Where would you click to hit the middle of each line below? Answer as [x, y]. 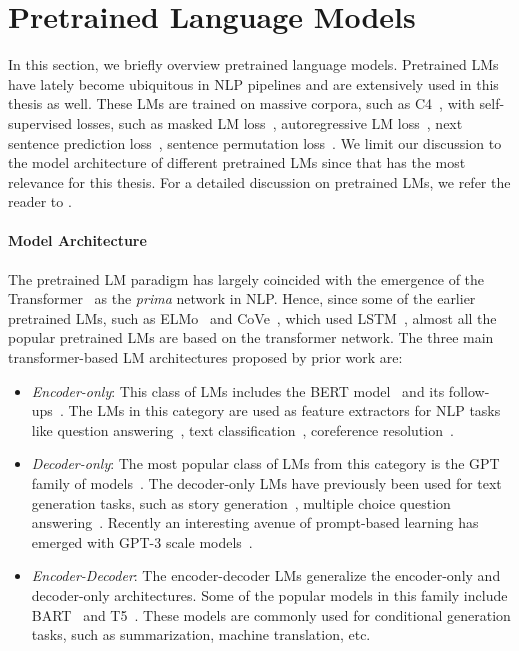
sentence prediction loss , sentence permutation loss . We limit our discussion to [255, 142]
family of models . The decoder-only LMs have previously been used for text [266, 483]
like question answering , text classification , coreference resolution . [242, 429]
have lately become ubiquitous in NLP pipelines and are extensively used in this [253, 83]
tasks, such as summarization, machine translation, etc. [201, 634]
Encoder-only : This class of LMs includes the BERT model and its [238, 390]
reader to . [40, 201]
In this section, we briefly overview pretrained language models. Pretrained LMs [253, 64]
